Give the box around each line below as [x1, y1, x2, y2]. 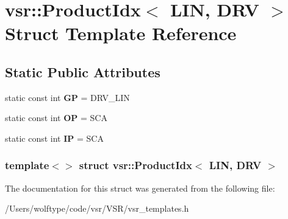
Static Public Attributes [5, 62, 160, 81]
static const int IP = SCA [5, 131, 104, 144]
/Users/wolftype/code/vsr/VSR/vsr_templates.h [5, 202, 189, 215]
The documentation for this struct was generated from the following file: [5, 181, 275, 194]
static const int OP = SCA [5, 111, 107, 124]
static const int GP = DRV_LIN [5, 91, 130, 103]
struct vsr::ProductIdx [79, 158, 192, 173]
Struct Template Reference [5, 21, 237, 46]
